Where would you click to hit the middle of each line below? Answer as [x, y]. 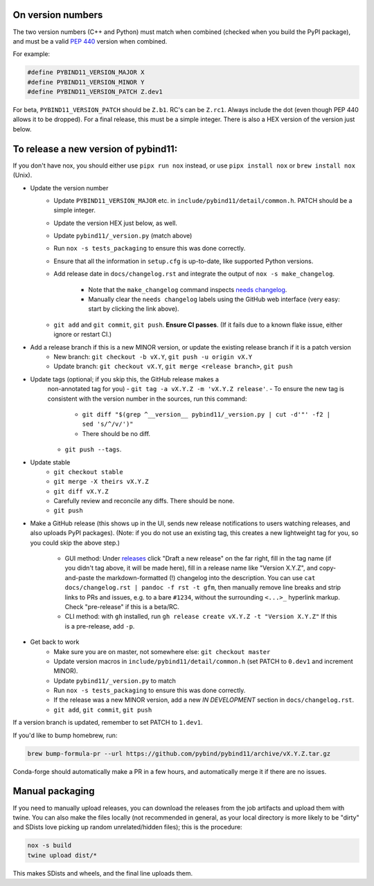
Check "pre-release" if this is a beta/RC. [122, 606]
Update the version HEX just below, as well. [116, 223]
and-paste [80, 577]
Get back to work [55, 642]
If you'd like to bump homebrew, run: [65, 735]
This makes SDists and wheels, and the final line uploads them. [103, 873]
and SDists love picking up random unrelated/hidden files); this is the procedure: [127, 827]
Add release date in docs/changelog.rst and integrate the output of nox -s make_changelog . [194, 274]
